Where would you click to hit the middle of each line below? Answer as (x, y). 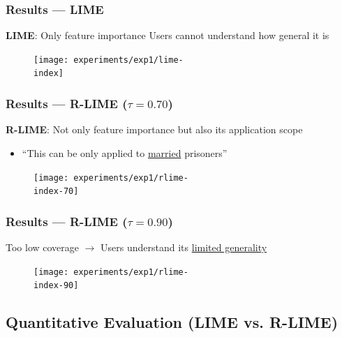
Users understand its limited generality (184, 247)
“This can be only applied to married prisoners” (125, 152)
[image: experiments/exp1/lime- (109, 60)
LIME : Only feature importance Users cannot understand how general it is (168, 35)
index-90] (56, 286)
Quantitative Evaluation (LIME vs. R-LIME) (172, 322)
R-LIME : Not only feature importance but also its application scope (154, 129)
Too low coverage (43, 247)
